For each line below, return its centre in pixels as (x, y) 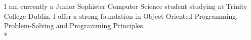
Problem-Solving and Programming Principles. (75, 25)
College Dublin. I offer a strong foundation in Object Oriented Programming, (121, 16)
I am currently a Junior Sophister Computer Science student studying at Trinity (126, 6)
